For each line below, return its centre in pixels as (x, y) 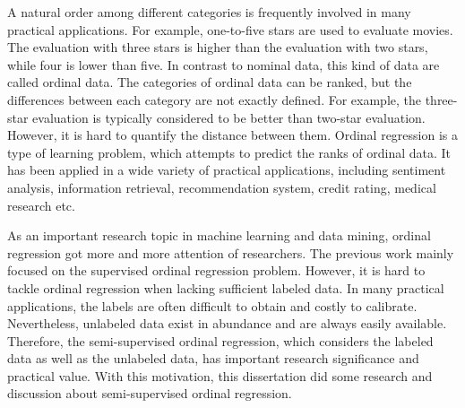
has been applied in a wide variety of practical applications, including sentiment (227, 170)
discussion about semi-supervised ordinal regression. (150, 393)
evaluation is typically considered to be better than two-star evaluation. (229, 117)
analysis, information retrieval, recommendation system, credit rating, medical (222, 187)
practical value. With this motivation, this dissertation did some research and (220, 375)
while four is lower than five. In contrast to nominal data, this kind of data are (224, 64)
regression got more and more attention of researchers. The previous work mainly (231, 252)
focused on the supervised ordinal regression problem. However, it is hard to (216, 270)
